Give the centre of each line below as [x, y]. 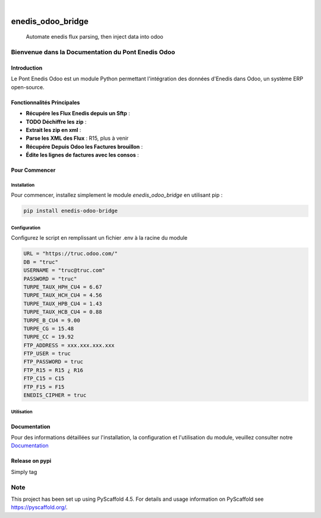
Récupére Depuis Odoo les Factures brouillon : [84, 146]
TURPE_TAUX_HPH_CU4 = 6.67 [63, 287]
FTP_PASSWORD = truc [53, 362]
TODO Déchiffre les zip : [56, 121]
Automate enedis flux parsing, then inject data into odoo [95, 37]
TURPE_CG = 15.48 [49, 328]
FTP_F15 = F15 [44, 387]
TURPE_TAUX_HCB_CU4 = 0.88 [63, 312]
